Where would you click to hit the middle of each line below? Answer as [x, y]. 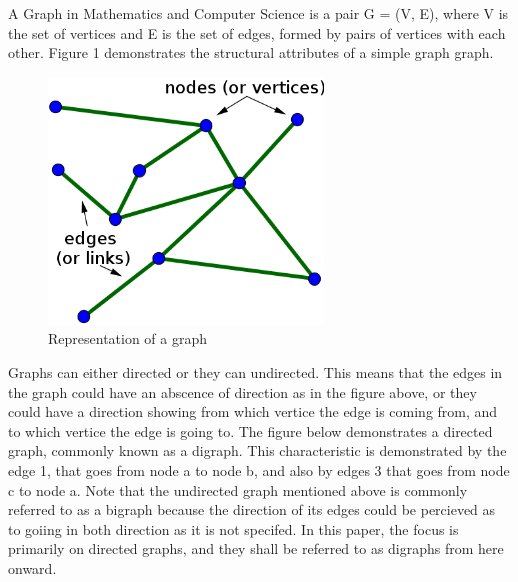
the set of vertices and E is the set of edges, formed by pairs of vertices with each [257, 32]
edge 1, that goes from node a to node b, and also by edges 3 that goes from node [259, 469]
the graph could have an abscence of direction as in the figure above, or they [242, 391]
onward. [32, 567]
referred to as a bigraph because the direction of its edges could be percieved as [252, 509]
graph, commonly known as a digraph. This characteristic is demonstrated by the [257, 450]
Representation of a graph [128, 338]
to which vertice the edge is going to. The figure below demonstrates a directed [250, 430]
